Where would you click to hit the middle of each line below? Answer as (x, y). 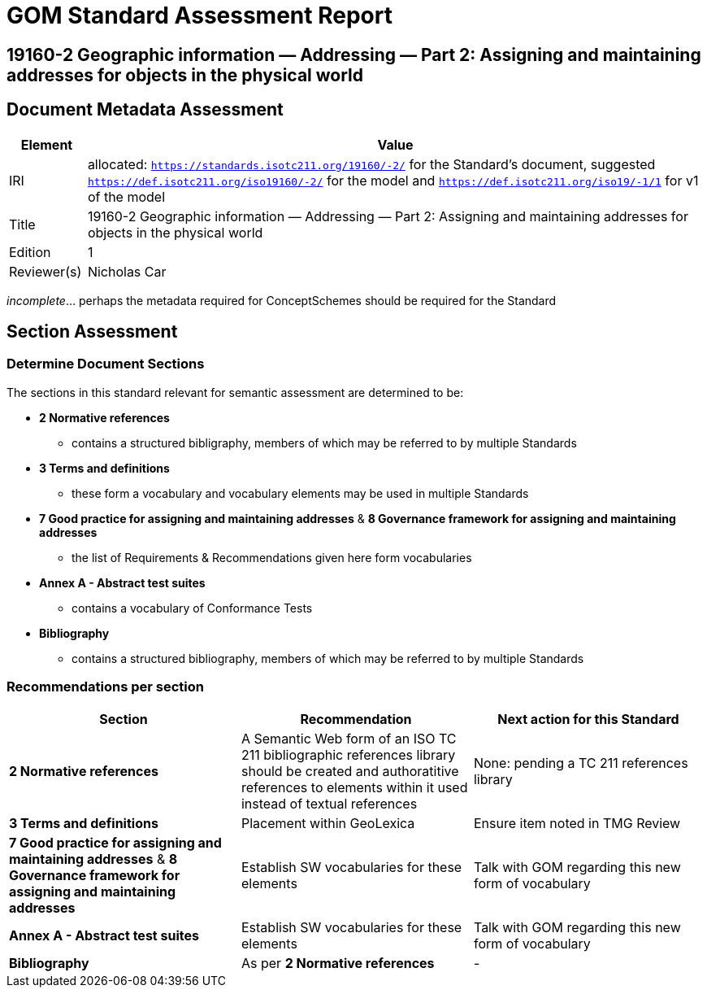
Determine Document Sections (106, 364)
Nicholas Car (127, 271)
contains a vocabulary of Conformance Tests (192, 608)
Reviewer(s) (46, 271)
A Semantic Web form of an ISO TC (349, 738)
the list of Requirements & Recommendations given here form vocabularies (272, 557)
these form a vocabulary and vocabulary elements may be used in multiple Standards (300, 493)
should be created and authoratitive (350, 771)
